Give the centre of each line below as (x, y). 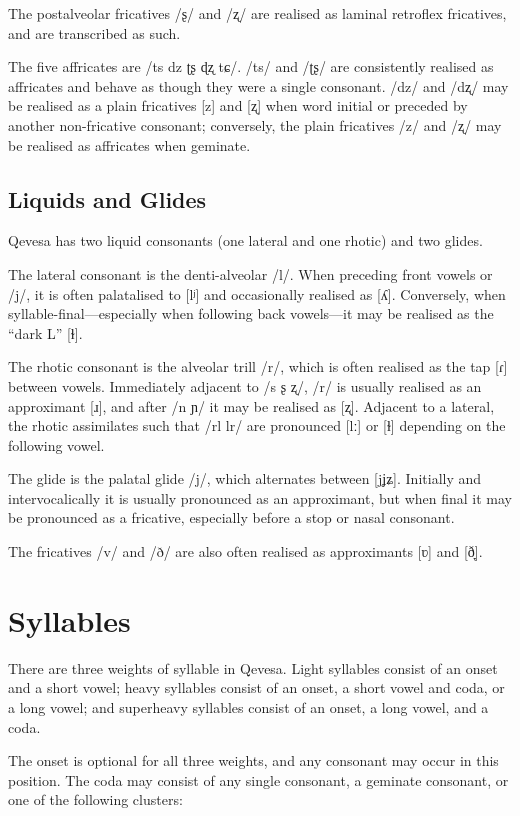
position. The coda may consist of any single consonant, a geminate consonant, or (258, 779)
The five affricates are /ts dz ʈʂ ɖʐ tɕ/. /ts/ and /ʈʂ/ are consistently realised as (251, 66)
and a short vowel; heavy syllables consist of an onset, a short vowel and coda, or (256, 687)
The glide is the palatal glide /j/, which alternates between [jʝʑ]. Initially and (245, 478)
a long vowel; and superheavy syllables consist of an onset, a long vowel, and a (248, 706)
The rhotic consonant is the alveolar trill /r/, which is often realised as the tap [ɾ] (258, 366)
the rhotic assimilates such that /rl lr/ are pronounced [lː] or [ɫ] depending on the (257, 425)
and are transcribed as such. (94, 32)
